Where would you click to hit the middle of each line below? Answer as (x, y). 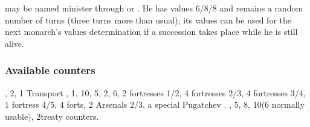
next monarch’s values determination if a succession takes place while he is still (151, 32)
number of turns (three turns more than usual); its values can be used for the (148, 20)
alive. (15, 43)
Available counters (50, 70)
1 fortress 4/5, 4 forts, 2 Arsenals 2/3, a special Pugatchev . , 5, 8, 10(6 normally (155, 104)
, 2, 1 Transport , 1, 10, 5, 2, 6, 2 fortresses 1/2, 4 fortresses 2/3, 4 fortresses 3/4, (155, 92)
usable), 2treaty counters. (52, 116)
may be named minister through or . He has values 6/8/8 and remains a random (154, 8)
